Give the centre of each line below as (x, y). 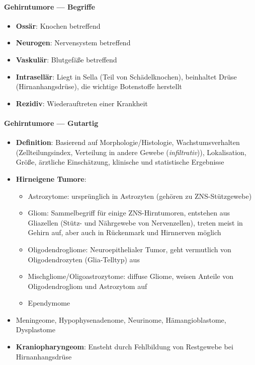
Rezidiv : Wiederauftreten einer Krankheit (82, 103)
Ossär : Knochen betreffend (58, 25)
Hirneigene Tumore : (51, 178)
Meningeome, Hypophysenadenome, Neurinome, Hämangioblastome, (121, 319)
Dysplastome (35, 330)
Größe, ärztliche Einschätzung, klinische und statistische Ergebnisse (120, 162)
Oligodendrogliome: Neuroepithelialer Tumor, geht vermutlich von (130, 249)
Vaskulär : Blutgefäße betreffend (66, 59)
